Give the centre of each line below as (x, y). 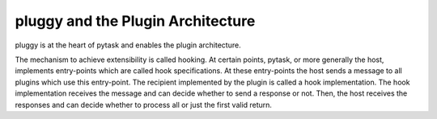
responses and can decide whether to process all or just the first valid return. (144, 105)
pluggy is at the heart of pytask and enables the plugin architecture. (128, 45)
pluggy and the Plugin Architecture (135, 21)
